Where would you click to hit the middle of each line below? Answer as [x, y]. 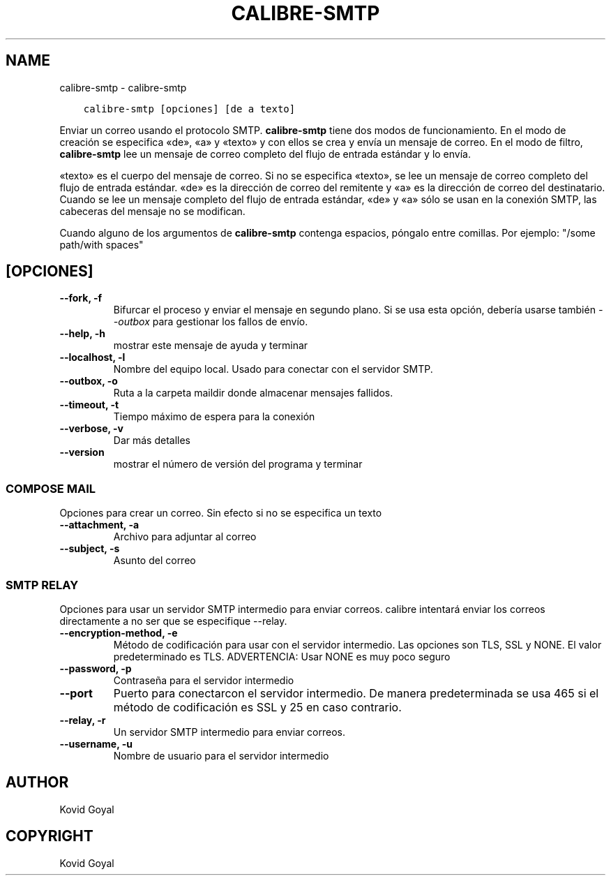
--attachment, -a [99, 525]
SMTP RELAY [42, 585]
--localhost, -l [92, 357]
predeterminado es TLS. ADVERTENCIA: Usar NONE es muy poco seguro [282, 656]
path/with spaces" [101, 244]
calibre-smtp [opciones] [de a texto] [189, 109]
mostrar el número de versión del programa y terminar [238, 464]
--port [76, 693]
